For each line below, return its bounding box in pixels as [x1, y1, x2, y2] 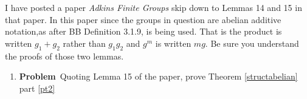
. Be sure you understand [205, 36, 299, 49]
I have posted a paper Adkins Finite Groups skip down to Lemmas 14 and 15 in [5, 1, 302, 13]
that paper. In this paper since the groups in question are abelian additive [5, 13, 281, 26]
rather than [63, 36, 106, 49]
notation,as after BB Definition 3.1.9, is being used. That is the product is [5, 25, 282, 38]
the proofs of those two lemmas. [5, 49, 124, 62]
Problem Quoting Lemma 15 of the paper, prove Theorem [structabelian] [19, 70, 298, 83]
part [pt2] [19, 81, 55, 94]
